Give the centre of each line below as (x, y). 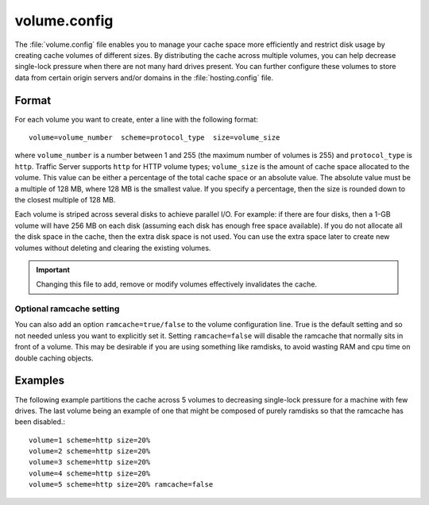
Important (53, 269)
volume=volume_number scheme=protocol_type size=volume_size (155, 138)
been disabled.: (40, 422)
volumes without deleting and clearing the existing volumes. (113, 248)
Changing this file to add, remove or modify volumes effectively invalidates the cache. (177, 284)
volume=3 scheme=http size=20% (90, 462)
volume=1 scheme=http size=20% (90, 440)
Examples (40, 381)
